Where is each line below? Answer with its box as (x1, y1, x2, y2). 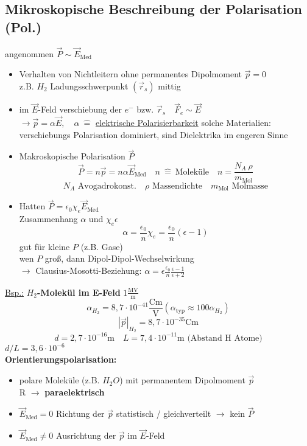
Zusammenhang (19, 212, 78, 225)
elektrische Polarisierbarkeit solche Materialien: (95, 116, 271, 129)
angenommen (5, 47, 54, 60)
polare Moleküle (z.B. (19, 374, 100, 386)
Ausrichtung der (56, 429, 116, 442)
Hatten (19, 200, 46, 212)
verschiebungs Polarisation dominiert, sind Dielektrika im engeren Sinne (19, 128, 288, 141)
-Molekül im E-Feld (37, 285, 121, 298)
